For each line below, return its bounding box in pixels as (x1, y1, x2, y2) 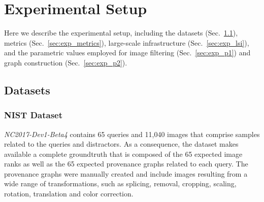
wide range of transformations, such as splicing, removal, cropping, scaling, (4, 178, 237, 189)
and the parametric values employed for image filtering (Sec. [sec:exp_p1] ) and (4, 47, 251, 58)
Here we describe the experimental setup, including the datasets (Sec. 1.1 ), (4, 27, 238, 38)
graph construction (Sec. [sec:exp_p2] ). (4, 57, 127, 68)
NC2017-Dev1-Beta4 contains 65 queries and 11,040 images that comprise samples (4, 128, 260, 139)
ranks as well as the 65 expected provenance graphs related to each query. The (4, 158, 248, 169)
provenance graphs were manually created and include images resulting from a (4, 168, 248, 179)
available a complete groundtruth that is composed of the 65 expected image (4, 148, 243, 159)
